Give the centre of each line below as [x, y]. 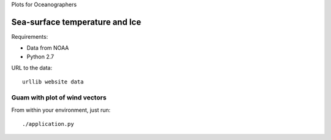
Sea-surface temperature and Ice [76, 22]
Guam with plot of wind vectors [59, 98]
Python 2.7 [40, 56]
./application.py [48, 124]
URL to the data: [32, 68]
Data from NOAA [48, 48]
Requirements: [30, 36]
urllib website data [53, 82]
